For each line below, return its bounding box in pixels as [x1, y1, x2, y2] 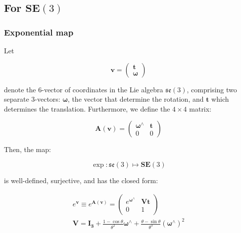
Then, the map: [4, 144, 51, 155]
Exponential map [4, 26, 74, 38]
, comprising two [187, 84, 237, 94]
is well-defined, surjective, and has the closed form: [4, 175, 158, 185]
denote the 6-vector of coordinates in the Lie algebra [4, 84, 163, 94]
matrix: [189, 103, 212, 114]
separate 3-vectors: [4, 94, 60, 104]
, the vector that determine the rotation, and [67, 94, 204, 104]
